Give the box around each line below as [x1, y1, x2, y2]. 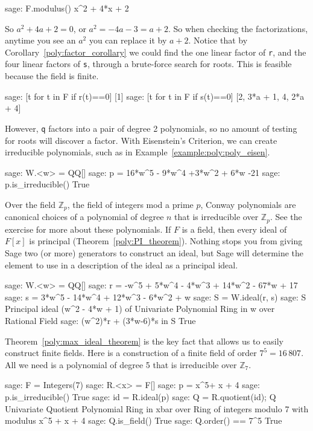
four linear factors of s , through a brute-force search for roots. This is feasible [5, 57, 292, 70]
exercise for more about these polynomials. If [5, 222, 171, 235]
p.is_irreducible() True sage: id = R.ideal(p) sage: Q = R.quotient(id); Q [5, 390, 276, 403]
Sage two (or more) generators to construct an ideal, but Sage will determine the [5, 247, 304, 259]
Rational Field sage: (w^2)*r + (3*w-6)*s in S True [5, 314, 196, 326]
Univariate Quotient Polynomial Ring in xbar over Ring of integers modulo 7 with [5, 402, 309, 415]
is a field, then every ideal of [182, 222, 287, 235]
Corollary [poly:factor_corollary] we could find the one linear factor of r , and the [5, 45, 306, 58]
